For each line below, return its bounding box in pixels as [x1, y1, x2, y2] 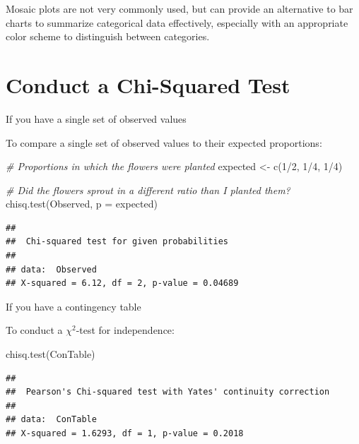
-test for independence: [76, 323, 175, 337]
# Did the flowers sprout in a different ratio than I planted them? [6, 182, 290, 197]
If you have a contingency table [6, 299, 141, 313]
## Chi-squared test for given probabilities [6, 236, 228, 247]
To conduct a [6, 323, 63, 337]
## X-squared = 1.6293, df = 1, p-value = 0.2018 [6, 428, 244, 438]
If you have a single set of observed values [6, 111, 187, 126]
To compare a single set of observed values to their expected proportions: [6, 135, 322, 150]
